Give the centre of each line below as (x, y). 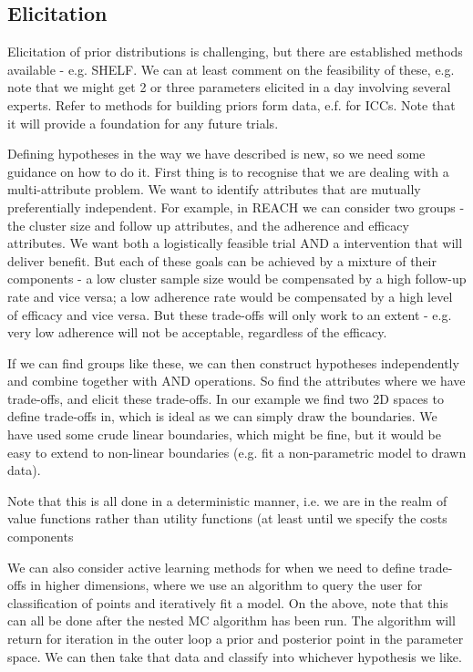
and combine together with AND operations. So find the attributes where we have (236, 381)
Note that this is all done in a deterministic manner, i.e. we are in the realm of (227, 500)
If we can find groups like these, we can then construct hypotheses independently (233, 362)
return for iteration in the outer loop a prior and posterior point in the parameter (236, 639)
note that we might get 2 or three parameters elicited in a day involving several (229, 87)
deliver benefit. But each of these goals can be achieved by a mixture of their (222, 260)
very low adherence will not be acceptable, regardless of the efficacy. (197, 332)
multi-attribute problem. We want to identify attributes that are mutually (214, 189)
